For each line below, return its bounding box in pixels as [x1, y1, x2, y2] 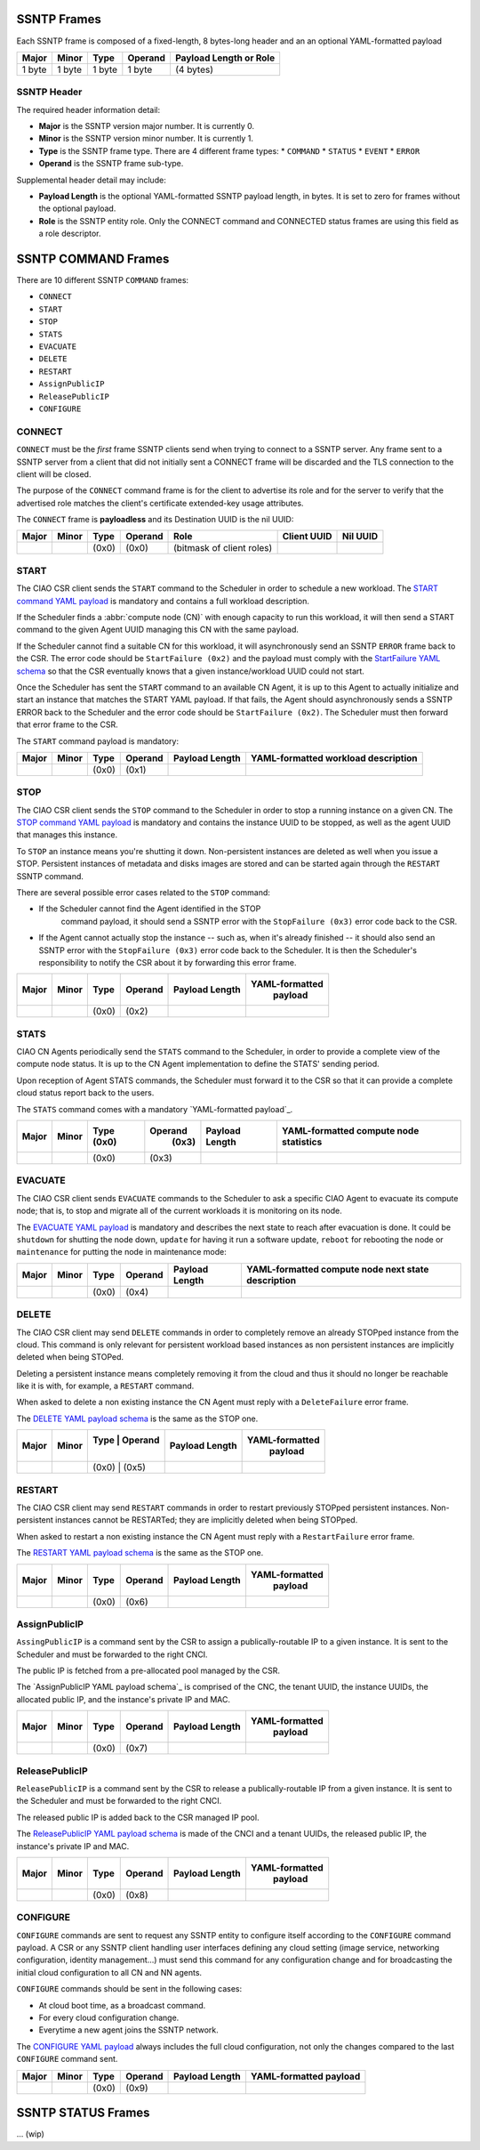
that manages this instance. [16, 829, 118, 840]
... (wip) [16, 2129, 44, 2139]
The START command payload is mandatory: [16, 735, 180, 747]
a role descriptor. [38, 228, 101, 239]
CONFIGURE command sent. [16, 2054, 118, 2065]
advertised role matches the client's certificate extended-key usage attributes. [16, 497, 304, 508]
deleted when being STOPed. [16, 1352, 124, 1362]
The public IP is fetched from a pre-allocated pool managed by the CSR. [16, 1665, 280, 1677]
